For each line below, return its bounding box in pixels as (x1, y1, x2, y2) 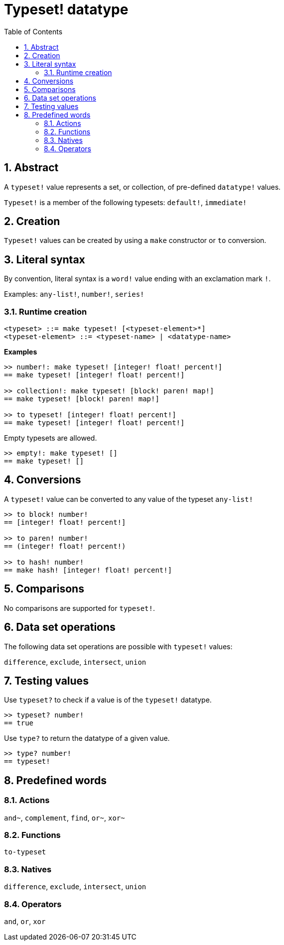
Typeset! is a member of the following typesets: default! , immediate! (4, 198, 247, 207)
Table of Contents (4, 27, 63, 36)
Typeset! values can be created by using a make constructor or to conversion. (4, 236, 267, 245)
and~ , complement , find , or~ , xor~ (4, 813, 125, 822)
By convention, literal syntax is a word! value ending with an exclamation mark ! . (4, 274, 271, 283)
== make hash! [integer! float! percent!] (4, 566, 172, 574)
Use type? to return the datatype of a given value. (4, 734, 170, 743)
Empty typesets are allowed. (4, 434, 97, 443)
